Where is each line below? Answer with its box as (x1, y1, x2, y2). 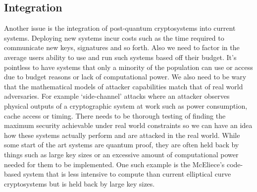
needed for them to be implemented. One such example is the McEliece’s (4, 159, 225, 169)
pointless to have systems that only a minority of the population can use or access (4, 62, 253, 72)
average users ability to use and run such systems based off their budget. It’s (4, 52, 237, 62)
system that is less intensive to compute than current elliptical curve (23, 169, 231, 179)
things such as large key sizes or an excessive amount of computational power (4, 149, 239, 159)
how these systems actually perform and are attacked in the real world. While (4, 129, 240, 140)
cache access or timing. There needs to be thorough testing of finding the (4, 110, 226, 121)
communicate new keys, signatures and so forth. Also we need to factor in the (4, 42, 240, 53)
